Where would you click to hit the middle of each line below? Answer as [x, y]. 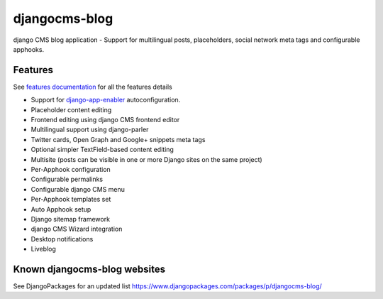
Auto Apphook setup [61, 209]
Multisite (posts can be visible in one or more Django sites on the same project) [146, 159]
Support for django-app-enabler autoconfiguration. [106, 100]
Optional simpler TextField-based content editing [102, 150]
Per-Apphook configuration [71, 169]
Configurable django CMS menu [78, 189]
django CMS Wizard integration [77, 229]
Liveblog [44, 249]
